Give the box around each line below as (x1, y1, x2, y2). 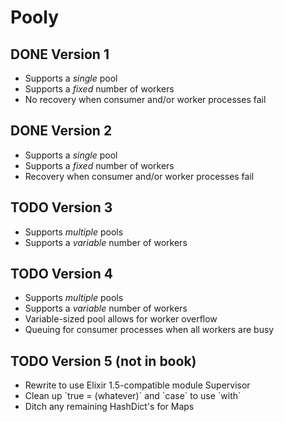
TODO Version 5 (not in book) (10, 352, 197, 370)
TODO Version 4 (10, 266, 113, 283)
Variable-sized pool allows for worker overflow (24, 313, 218, 325)
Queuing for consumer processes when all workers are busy (24, 324, 275, 336)
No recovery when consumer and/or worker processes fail (24, 94, 267, 105)
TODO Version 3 (10, 199, 113, 216)
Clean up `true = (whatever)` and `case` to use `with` (24, 390, 242, 402)
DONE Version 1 (10, 46, 110, 63)
